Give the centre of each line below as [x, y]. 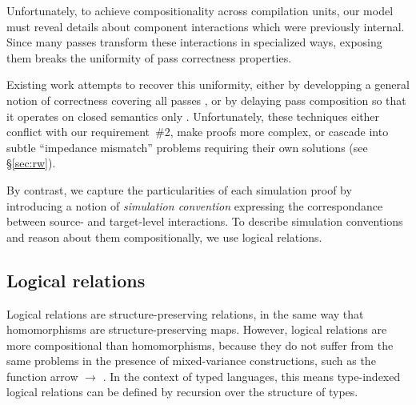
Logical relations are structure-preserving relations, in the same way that [185, 313]
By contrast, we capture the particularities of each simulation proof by [179, 189]
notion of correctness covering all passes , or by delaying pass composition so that [206, 100]
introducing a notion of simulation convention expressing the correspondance [195, 205]
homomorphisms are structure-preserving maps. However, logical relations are [197, 329]
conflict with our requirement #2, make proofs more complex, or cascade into [198, 132]
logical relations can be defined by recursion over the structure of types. [182, 392]
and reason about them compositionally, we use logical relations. [164, 237]
